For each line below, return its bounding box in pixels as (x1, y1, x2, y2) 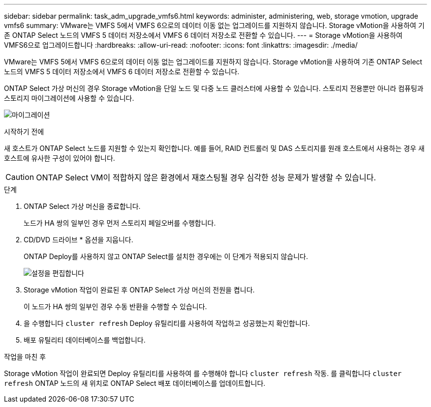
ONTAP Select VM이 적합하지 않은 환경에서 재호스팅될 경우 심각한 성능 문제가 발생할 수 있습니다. (36, 173, 376, 182)
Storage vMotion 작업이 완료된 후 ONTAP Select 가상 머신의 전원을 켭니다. (24, 286, 255, 294)
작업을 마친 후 (4, 352, 46, 361)
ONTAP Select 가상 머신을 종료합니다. (24, 202, 141, 210)
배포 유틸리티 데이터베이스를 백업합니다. (24, 336, 146, 344)
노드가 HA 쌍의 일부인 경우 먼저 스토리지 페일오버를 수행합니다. (24, 219, 216, 227)
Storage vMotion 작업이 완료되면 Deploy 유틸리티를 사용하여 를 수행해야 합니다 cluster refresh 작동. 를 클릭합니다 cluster (4, 369, 402, 378)
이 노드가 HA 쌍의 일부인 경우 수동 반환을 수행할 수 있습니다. (24, 302, 207, 311)
